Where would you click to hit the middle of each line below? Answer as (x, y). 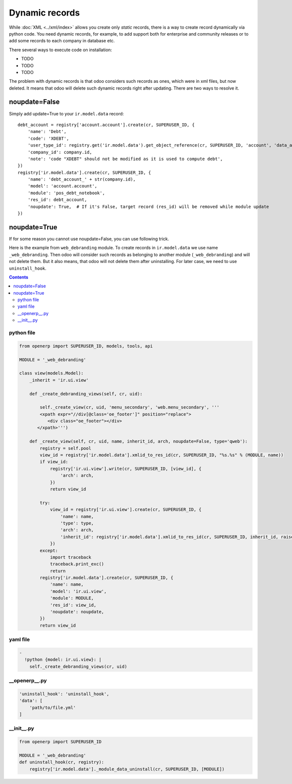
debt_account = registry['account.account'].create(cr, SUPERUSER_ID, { (106, 125)
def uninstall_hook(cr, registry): (62, 762)
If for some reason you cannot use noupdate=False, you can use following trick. (89, 239)
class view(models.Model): (51, 373)
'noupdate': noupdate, (77, 612)
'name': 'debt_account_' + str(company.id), (82, 179)
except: (49, 551)
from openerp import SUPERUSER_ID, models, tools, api (86, 346)
